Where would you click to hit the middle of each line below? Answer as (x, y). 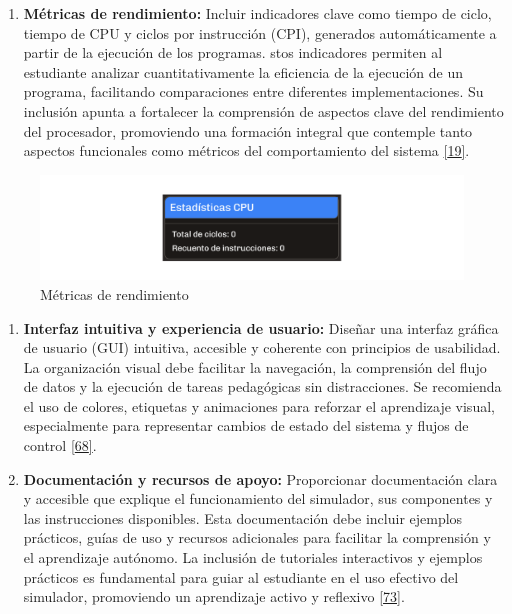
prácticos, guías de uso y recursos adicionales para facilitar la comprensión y (257, 537)
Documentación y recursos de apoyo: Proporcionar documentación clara (260, 478)
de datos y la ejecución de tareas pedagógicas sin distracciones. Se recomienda (262, 386)
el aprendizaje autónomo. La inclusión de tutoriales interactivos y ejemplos (253, 557)
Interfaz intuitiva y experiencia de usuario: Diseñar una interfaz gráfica (261, 327)
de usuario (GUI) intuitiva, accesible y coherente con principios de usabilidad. (262, 347)
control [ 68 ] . (60, 445)
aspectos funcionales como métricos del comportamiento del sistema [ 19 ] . (246, 150)
